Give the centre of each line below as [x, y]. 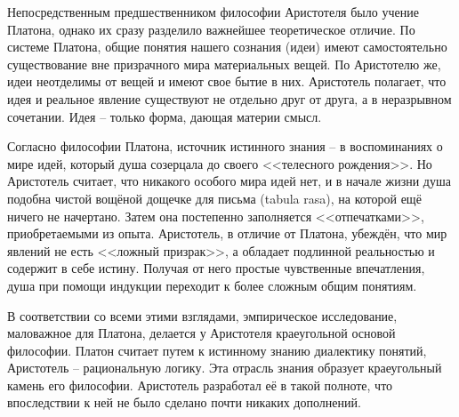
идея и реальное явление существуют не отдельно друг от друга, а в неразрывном [229, 98]
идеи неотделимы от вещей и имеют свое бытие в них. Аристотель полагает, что [227, 81]
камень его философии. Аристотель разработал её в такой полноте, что [200, 385]
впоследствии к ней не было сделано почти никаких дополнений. [184, 402]
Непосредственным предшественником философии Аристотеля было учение [213, 12]
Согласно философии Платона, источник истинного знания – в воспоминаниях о [225, 146]
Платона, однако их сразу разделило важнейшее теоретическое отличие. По [211, 29]
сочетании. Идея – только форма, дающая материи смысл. [165, 116]
